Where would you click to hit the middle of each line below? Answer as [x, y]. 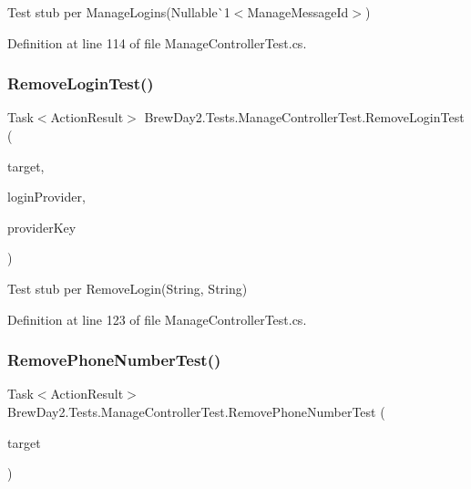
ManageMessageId [298, 12]
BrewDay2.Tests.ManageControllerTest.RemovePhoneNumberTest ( [196, 411]
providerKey [42, 227]
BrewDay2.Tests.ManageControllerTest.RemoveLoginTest [304, 117]
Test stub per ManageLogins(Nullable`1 [119, 12]
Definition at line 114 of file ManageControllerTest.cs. [157, 42]
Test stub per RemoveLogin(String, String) [128, 288]
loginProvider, [46, 197]
